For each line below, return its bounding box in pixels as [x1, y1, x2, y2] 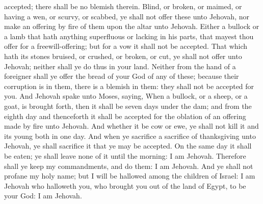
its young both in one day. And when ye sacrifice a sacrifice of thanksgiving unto [4, 130, 256, 141]
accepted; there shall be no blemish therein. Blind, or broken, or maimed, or [4, 1, 242, 11]
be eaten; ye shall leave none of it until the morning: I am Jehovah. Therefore [4, 150, 246, 161]
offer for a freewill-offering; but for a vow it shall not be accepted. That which [4, 41, 248, 51]
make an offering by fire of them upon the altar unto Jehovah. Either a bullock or [4, 21, 259, 32]
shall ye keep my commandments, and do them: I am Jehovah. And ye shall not [4, 160, 253, 171]
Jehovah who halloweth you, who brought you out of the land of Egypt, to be [4, 180, 246, 191]
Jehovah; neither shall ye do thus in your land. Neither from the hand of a [4, 61, 236, 71]
